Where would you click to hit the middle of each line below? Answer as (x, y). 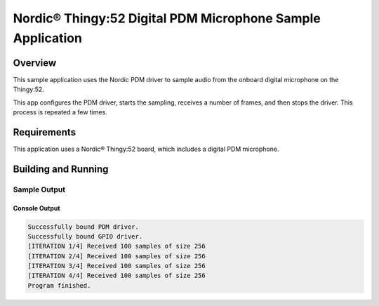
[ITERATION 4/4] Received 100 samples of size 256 (117, 276)
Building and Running (61, 169)
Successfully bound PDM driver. (84, 227)
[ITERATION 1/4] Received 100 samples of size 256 (117, 246)
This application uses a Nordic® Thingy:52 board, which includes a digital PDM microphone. (146, 149)
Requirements (45, 132)
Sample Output (39, 189)
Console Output (36, 208)
